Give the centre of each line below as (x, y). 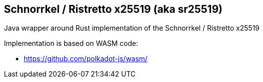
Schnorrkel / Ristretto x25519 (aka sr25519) (113, 9)
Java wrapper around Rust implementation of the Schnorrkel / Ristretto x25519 (132, 28)
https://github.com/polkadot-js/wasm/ (86, 59)
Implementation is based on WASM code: (71, 43)
